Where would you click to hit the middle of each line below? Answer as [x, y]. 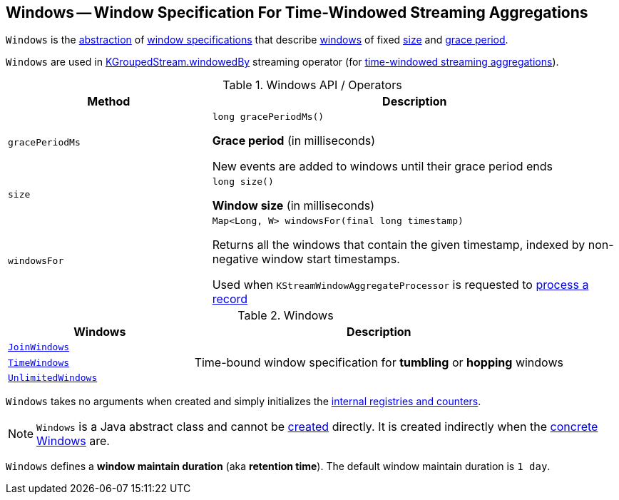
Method [109, 102]
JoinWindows [39, 347]
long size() [243, 182]
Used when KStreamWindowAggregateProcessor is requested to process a [400, 285]
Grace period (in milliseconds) [294, 141]
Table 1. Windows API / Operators [312, 85]
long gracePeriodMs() [268, 117]
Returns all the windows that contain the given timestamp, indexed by [399, 245]
